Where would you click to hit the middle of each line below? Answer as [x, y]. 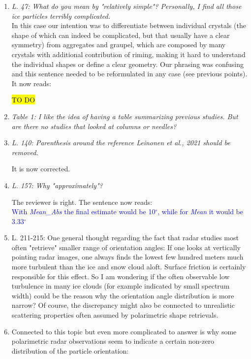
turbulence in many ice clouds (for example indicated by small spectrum [121, 286]
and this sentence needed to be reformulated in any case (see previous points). [129, 74]
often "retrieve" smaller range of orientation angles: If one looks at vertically [126, 247]
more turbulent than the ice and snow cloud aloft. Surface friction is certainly [129, 267]
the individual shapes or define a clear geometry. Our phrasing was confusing [127, 64]
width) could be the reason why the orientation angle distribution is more [123, 295]
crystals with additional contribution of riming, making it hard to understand [128, 54]
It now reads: [31, 83]
